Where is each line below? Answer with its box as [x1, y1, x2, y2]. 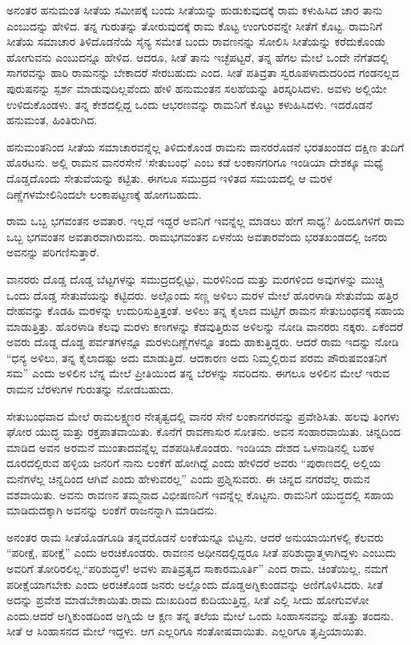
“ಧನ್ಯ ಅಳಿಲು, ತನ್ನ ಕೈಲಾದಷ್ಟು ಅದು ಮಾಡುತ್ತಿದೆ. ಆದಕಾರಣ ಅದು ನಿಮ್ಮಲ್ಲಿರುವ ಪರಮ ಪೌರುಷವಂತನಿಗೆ [6, 349, 387, 365]
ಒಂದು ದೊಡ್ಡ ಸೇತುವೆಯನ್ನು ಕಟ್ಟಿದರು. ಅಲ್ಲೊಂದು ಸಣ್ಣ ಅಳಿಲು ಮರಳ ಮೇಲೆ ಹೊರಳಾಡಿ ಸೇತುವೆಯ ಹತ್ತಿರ [6, 286, 399, 303]
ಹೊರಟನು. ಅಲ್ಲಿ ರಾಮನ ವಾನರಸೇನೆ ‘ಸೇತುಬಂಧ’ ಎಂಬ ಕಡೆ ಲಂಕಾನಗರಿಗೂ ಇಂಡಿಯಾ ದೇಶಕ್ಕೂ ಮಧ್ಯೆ [6, 154, 384, 171]
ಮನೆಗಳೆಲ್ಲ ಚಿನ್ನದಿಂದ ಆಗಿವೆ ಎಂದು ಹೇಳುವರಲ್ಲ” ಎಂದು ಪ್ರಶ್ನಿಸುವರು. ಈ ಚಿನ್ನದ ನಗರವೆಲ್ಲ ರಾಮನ [6, 470, 370, 487]
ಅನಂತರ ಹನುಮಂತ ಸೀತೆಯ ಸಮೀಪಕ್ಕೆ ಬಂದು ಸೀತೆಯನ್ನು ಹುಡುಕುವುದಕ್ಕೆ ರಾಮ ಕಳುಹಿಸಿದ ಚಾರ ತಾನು [6, 2, 383, 18]
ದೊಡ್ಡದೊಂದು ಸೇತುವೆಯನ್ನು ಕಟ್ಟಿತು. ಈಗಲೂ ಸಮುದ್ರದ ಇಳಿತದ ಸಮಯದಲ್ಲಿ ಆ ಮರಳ [6, 169, 332, 186]
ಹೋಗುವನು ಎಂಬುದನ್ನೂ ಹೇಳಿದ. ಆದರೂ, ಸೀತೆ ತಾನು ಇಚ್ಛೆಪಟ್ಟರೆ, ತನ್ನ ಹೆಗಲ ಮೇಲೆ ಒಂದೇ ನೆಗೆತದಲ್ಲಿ [6, 48, 389, 65]
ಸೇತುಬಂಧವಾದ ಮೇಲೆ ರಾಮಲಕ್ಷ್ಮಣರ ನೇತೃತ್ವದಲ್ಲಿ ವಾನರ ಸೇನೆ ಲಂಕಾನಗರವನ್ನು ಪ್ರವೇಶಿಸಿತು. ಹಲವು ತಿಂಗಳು [6, 407, 400, 424]
